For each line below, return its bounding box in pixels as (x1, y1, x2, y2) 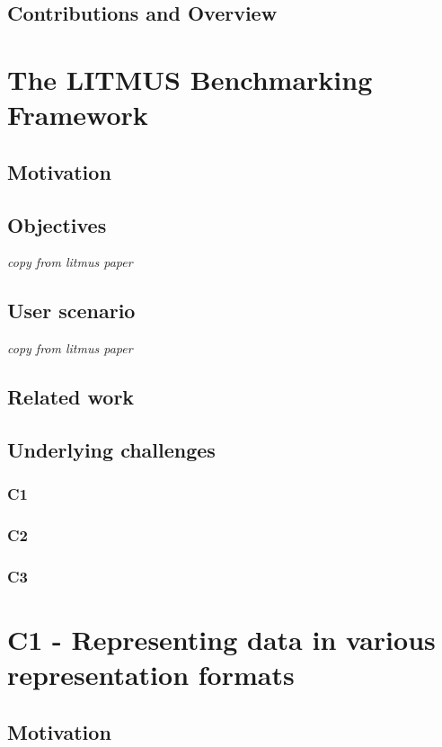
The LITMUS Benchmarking (7, 60, 373, 97)
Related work (7, 383, 135, 411)
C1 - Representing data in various (7, 621, 436, 657)
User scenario (7, 297, 136, 325)
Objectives (7, 210, 107, 238)
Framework (7, 96, 148, 133)
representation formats (7, 656, 295, 693)
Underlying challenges (7, 435, 216, 463)
